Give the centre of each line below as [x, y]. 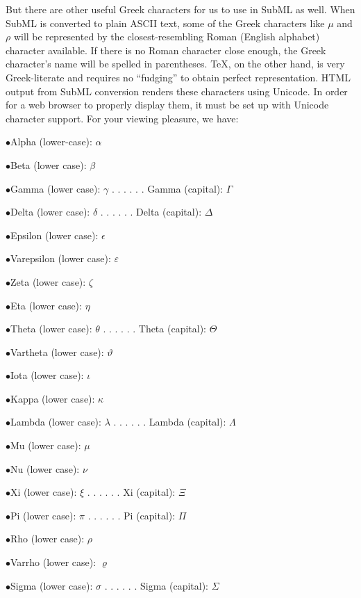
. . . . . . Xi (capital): [131, 492]
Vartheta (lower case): [57, 351]
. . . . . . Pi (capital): [132, 515]
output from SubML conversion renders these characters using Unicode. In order [177, 91]
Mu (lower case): [46, 445]
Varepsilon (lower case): [61, 258]
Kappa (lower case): [53, 398]
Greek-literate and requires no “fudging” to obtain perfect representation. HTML [178, 77]
